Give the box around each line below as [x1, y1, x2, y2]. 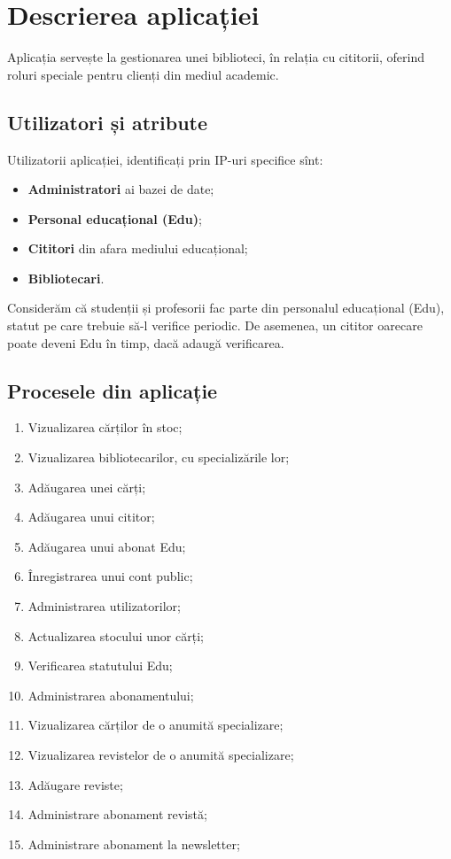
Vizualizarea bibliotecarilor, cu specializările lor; [27, 448, 290, 467]
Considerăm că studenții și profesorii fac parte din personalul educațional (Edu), [7, 298, 445, 317]
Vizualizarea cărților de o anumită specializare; [27, 716, 284, 734]
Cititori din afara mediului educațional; [27, 239, 248, 258]
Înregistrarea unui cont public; [27, 567, 193, 585]
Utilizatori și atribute [7, 108, 208, 135]
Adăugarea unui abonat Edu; [27, 537, 186, 555]
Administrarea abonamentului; [27, 685, 194, 704]
